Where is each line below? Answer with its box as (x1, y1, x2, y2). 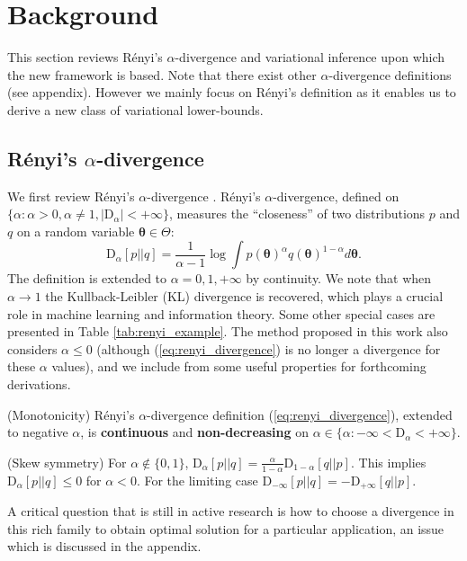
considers (7, 339, 58, 358)
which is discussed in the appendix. (7, 537, 202, 556)
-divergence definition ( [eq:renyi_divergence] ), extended (147, 405, 453, 423)
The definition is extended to (7, 269, 167, 288)
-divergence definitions (328, 65, 452, 84)
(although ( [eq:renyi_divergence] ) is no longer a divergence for (96, 339, 441, 358)
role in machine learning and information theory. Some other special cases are (7, 304, 436, 323)
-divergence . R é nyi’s (147, 186, 261, 205)
